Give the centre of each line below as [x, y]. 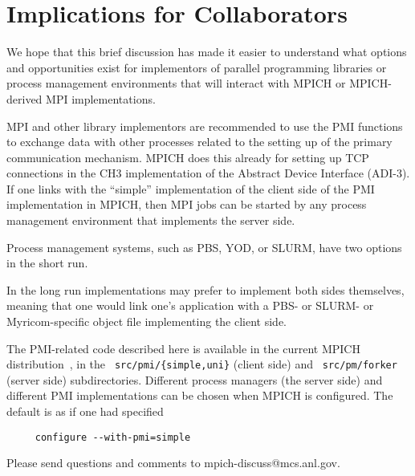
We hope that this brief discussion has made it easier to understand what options [207, 52]
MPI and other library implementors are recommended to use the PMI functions [205, 126]
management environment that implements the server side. [151, 220]
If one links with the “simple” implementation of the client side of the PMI [191, 188]
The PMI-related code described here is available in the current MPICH [183, 348]
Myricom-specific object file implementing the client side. [147, 321]
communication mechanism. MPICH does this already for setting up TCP [188, 157]
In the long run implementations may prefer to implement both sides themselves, [205, 289]
